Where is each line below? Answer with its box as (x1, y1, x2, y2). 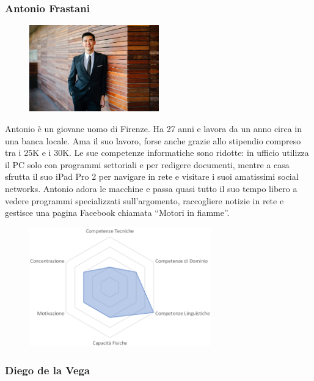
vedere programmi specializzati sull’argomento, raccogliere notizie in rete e (5, 194, 284, 207)
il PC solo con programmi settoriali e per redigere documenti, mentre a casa (5, 158, 290, 171)
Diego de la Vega (5, 362, 90, 377)
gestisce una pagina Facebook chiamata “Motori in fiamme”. (5, 206, 230, 219)
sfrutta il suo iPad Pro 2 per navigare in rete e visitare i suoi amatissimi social (5, 170, 299, 183)
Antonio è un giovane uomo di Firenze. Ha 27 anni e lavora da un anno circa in (5, 122, 302, 135)
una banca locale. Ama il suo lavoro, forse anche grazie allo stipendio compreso (5, 134, 301, 147)
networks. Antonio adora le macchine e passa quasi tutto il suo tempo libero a (5, 182, 298, 194)
